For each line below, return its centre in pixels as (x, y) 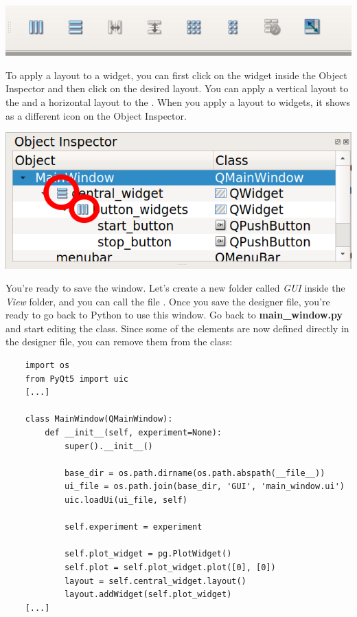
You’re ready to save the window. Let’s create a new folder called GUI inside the (175, 288)
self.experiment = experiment (133, 527)
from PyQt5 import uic (77, 379)
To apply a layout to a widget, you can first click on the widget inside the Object (176, 75)
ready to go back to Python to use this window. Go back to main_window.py (174, 315)
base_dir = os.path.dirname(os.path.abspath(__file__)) (195, 473)
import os (47, 366)
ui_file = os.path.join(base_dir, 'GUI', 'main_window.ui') (204, 487)
